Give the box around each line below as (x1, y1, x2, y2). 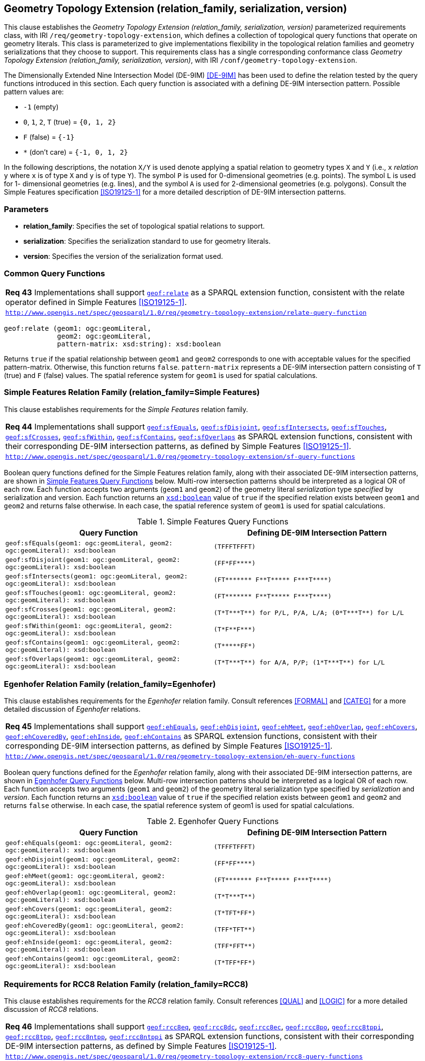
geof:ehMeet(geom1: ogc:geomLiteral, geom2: (5, 872, 165, 880)
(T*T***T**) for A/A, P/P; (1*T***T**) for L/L (214, 659, 385, 666)
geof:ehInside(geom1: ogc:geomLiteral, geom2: (5, 938, 173, 946)
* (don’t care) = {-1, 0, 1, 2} (23, 148, 128, 157)
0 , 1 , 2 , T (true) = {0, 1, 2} (23, 118, 116, 126)
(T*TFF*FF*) (214, 958, 256, 966)
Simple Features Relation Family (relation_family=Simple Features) (4, 387, 260, 397)
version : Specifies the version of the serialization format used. (23, 252, 223, 261)
